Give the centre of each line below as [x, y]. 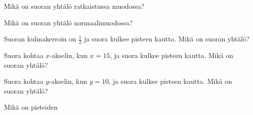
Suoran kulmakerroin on [40, 39]
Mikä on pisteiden [31, 107]
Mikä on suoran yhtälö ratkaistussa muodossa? [74, 6]
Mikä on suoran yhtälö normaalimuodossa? [68, 22]
